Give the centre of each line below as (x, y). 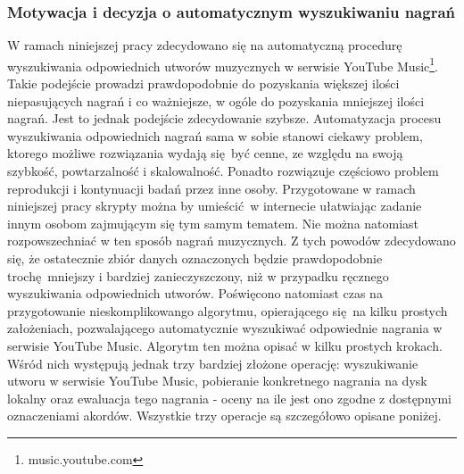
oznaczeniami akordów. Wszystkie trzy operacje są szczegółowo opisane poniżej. (224, 416)
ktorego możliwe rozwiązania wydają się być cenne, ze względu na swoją (205, 153)
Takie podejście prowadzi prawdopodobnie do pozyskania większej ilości (203, 83)
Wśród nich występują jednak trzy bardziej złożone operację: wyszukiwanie (213, 363)
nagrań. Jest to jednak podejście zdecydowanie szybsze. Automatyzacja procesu (224, 118)
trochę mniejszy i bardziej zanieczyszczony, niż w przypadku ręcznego (198, 275)
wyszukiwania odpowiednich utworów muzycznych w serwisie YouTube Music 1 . (223, 64)
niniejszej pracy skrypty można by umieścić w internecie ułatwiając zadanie (215, 206)
